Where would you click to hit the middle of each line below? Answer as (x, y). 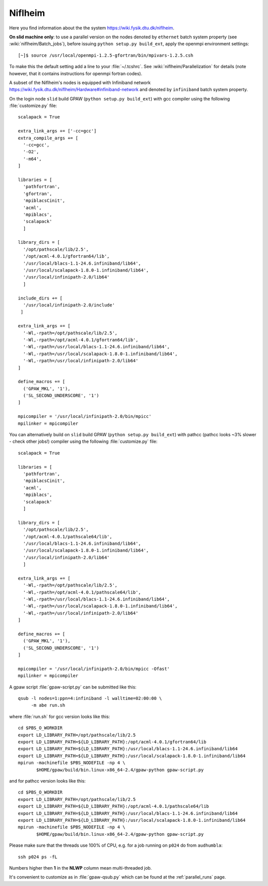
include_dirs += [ (40, 298)
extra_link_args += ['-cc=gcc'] (57, 131)
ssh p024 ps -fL (38, 857)
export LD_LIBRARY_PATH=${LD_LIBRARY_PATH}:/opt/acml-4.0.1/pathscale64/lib (114, 806)
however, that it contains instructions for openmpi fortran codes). (76, 73)
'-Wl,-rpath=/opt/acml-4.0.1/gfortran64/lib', (81, 340)
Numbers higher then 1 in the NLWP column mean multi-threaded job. (81, 868)
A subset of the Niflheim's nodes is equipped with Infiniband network (80, 83)
